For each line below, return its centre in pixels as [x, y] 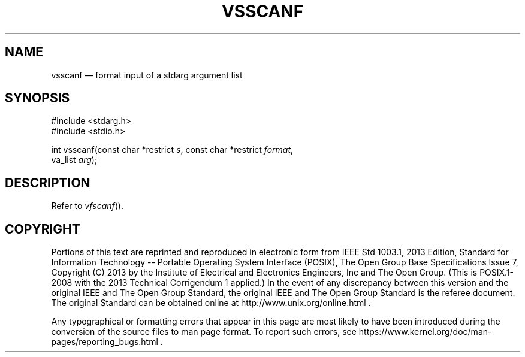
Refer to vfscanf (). [87, 206]
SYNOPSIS [37, 98]
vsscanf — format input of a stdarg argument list [147, 75]
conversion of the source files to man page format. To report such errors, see [204, 332]
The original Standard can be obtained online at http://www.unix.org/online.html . [211, 303]
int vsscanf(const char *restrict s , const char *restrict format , [172, 150]
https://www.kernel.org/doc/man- [425, 332]
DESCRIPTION [48, 183]
